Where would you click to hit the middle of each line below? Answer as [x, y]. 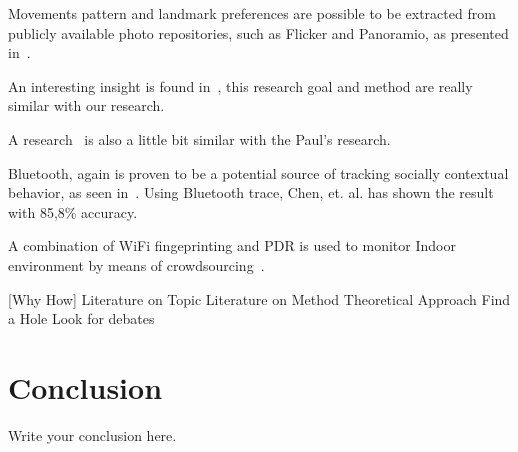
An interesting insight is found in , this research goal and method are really [240, 85]
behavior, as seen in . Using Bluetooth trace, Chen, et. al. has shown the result [251, 192]
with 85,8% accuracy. [73, 211]
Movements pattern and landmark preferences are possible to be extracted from [252, 13]
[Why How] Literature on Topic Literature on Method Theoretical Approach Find [259, 298]
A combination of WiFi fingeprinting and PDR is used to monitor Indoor [232, 245]
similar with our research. [86, 105]
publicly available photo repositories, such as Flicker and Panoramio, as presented [258, 32]
